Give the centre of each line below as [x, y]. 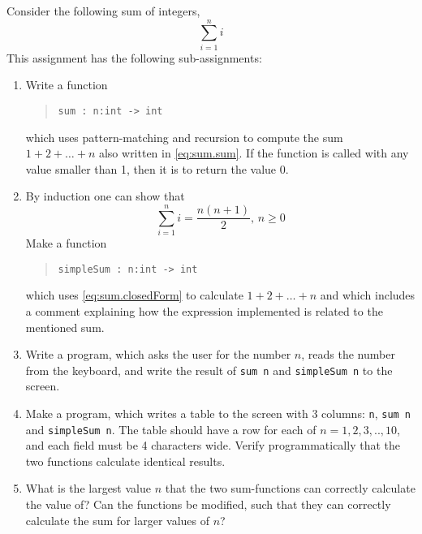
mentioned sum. [65, 327]
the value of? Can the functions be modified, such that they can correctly [208, 504]
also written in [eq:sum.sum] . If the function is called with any [254, 153]
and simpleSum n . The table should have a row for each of [171, 429]
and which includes [368, 295]
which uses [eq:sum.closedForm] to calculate [134, 295]
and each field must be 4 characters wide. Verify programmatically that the [213, 445]
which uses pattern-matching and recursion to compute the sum [184, 137]
